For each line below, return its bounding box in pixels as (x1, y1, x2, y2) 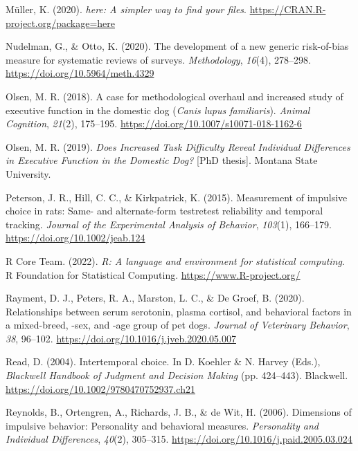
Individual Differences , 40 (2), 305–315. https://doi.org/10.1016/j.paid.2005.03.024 (6, 432, 352, 446)
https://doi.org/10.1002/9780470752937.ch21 (6, 381, 195, 396)
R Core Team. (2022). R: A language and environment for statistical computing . (6, 253, 345, 268)
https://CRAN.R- (249, 2, 326, 16)
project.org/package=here (6, 15, 116, 30)
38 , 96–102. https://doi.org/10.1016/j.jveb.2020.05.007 (6, 331, 236, 345)
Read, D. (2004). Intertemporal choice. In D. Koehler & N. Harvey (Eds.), (6, 354, 321, 369)
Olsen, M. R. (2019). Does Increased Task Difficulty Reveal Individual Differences (6, 139, 350, 154)
